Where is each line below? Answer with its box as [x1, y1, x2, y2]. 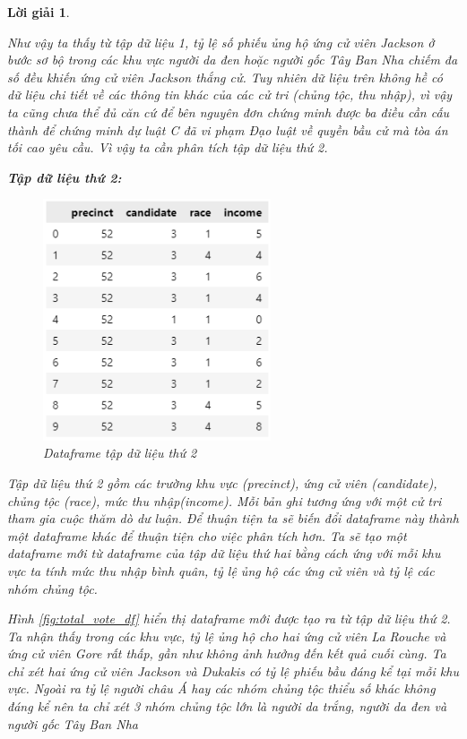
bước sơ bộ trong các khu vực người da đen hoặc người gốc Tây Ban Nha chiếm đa [7, 50, 458, 69]
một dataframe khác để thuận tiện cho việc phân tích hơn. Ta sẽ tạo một [7, 526, 407, 545]
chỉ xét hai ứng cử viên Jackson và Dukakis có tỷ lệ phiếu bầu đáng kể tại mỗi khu [7, 661, 459, 680]
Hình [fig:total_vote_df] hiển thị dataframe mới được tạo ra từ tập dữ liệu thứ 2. [7, 609, 451, 628]
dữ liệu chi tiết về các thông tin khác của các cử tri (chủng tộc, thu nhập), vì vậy [7, 85, 453, 104]
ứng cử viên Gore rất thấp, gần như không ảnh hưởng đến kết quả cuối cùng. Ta [7, 644, 446, 663]
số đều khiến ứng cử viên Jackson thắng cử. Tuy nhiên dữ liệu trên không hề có [7, 67, 443, 86]
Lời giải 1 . [7, 3, 70, 21]
